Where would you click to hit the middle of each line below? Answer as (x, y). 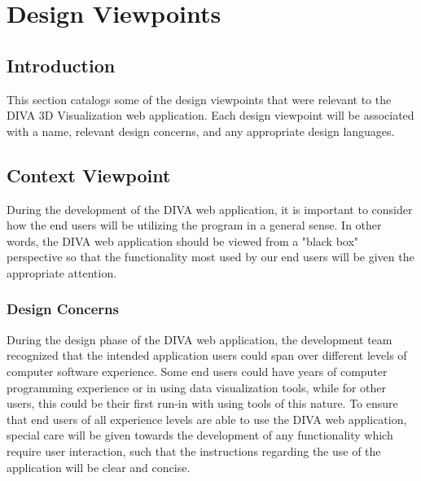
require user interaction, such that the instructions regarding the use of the (194, 450)
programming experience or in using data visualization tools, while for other (197, 387)
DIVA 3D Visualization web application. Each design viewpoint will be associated (210, 115)
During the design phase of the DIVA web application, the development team (200, 339)
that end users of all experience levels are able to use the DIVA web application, (207, 419)
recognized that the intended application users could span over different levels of (207, 355)
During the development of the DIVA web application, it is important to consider (210, 209)
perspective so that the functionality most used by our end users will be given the (210, 257)
